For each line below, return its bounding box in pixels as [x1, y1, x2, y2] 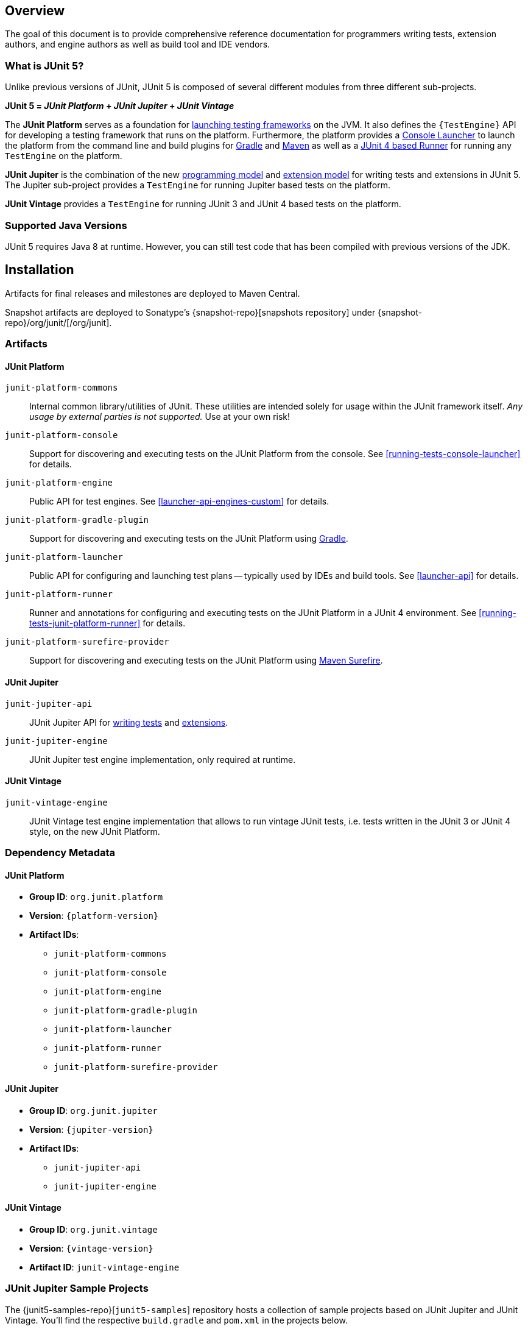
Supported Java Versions [5, 219, 127, 232]
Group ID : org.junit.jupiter [29, 1105, 158, 1116]
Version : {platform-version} [29, 910, 159, 921]
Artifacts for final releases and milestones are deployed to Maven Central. [5, 288, 300, 299]
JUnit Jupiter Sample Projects [5, 1282, 149, 1295]
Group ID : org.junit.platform [29, 891, 163, 902]
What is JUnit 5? [5, 59, 84, 72]
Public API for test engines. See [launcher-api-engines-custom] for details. [29, 496, 329, 507]
